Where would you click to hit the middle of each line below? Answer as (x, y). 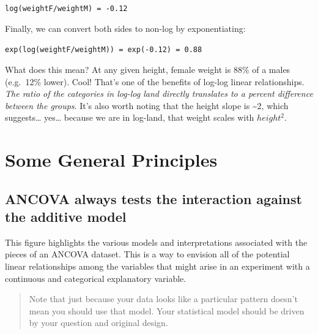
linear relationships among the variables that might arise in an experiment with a (157, 266)
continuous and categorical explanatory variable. (96, 278)
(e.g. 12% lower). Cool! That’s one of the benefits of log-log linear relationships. (155, 81)
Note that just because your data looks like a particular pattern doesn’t (163, 299)
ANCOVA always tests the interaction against (153, 198)
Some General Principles (111, 160)
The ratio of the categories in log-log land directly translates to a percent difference (159, 93)
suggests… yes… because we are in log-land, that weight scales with (130, 117)
